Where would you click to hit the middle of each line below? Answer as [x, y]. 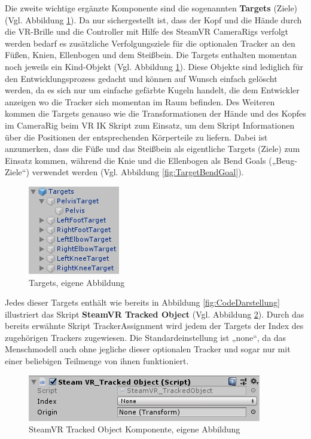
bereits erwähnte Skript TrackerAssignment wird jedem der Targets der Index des [154, 326]
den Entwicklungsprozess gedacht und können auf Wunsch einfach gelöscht [141, 78]
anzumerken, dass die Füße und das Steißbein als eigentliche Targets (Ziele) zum [153, 149]
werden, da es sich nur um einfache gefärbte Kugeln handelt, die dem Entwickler [152, 90]
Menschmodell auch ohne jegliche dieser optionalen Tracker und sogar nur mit [148, 349]
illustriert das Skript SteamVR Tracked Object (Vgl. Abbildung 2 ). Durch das [155, 314]
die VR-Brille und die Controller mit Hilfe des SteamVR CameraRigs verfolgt [147, 31]
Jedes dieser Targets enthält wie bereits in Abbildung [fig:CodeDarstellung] [142, 302]
